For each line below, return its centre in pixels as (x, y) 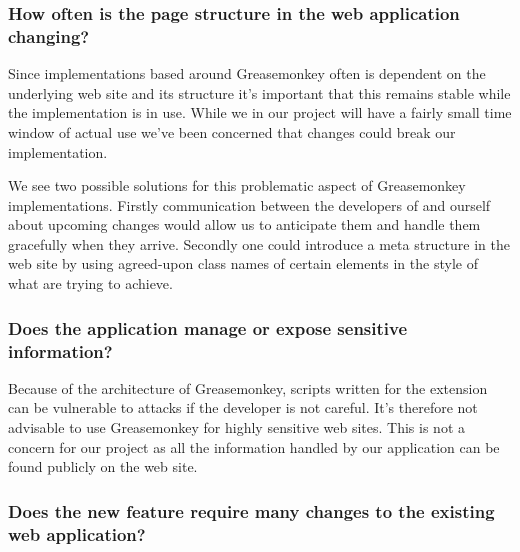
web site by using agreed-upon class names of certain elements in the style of (243, 263)
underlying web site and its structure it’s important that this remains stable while (259, 92)
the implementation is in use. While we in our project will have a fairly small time (260, 112)
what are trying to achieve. (90, 283)
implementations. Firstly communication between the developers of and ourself (249, 204)
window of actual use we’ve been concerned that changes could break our (232, 131)
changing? (49, 35)
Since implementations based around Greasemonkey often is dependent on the (247, 73)
